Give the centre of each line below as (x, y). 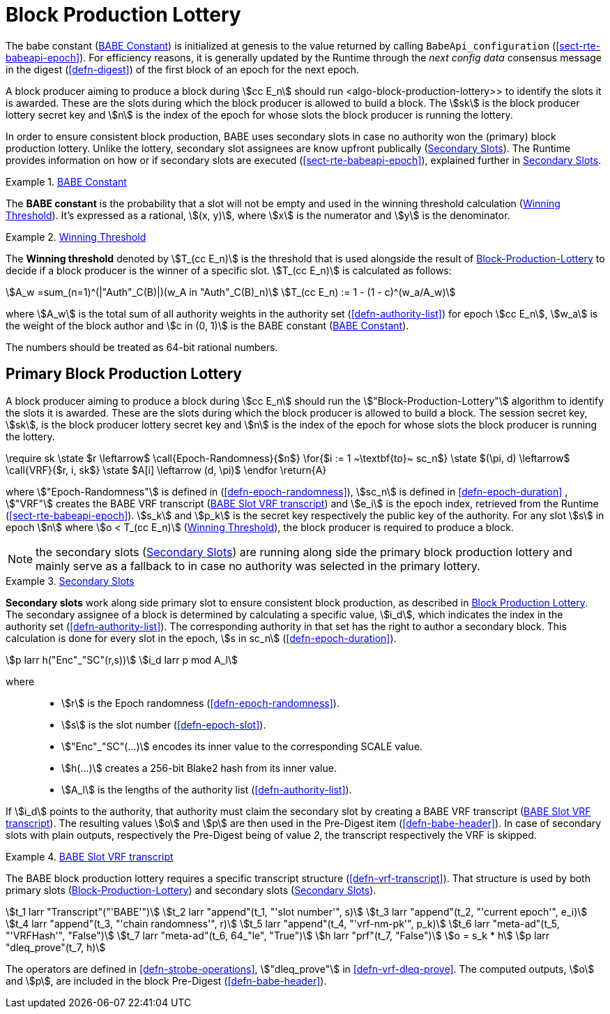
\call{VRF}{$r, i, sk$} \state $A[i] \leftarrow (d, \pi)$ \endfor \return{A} (166, 470)
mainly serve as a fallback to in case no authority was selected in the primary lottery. (258, 566)
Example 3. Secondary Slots (70, 581)
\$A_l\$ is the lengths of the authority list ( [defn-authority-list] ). (207, 789)
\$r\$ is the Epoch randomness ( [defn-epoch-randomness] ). (200, 703)
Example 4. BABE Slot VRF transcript (90, 856)
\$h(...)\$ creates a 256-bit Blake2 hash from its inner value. (199, 768)
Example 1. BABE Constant (66, 181)
